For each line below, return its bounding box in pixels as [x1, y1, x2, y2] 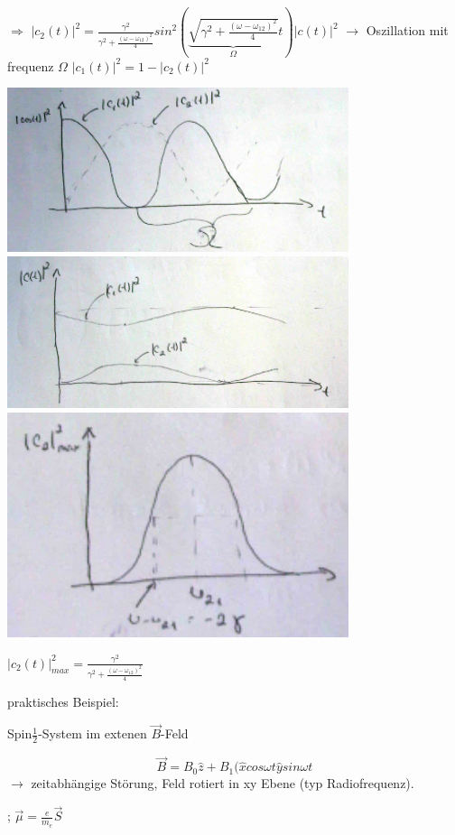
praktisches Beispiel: [7, 691, 119, 710]
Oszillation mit [366, 21, 449, 40]
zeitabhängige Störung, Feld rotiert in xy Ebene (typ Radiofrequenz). [31, 774, 414, 793]
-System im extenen [38, 724, 147, 743]
